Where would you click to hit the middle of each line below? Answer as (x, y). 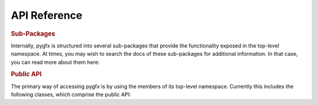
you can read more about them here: (55, 62)
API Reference (47, 15)
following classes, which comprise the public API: (71, 94)
